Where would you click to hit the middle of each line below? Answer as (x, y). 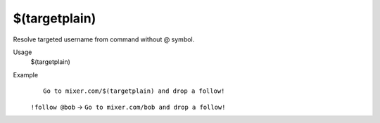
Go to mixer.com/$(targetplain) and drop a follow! (134, 91)
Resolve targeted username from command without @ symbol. (104, 39)
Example (26, 75)
